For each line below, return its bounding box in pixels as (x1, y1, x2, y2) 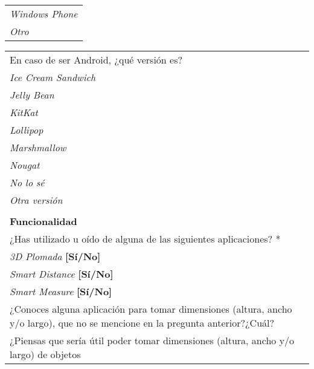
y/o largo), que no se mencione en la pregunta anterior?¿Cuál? (10, 316, 275, 330)
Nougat (10, 158, 40, 172)
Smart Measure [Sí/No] (10, 284, 112, 298)
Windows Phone (10, 7, 78, 21)
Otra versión (10, 193, 63, 207)
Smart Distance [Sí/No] (10, 267, 114, 281)
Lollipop (10, 123, 43, 137)
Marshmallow (10, 140, 66, 154)
